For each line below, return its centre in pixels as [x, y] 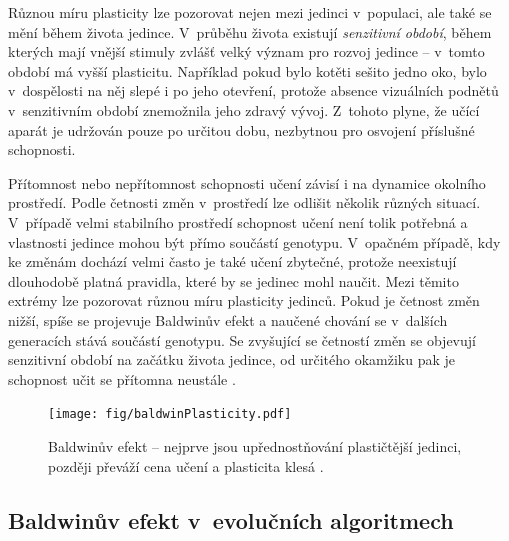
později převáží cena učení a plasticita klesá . [186, 465]
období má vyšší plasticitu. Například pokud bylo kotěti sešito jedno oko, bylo [247, 70]
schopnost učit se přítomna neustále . [122, 378]
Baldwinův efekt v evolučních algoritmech [231, 519]
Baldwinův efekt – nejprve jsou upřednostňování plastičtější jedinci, [255, 445]
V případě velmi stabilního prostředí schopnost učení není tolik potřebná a [238, 221]
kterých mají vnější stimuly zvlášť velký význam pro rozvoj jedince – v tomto [246, 51]
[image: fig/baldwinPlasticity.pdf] [170, 414]
